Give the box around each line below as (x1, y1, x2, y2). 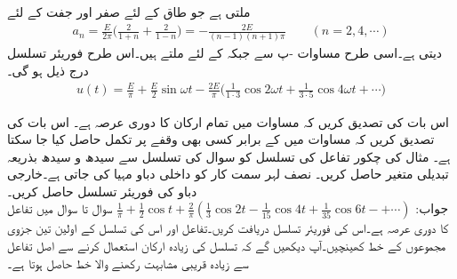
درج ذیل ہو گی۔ (7, 61, 89, 80)
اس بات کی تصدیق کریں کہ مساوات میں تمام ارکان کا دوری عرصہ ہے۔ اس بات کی (7, 112, 449, 131)
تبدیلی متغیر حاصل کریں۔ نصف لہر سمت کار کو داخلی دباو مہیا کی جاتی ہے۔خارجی (7, 164, 449, 183)
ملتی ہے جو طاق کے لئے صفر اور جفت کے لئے (7, 3, 251, 20)
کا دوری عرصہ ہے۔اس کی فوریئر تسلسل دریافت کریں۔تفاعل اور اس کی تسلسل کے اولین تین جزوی (7, 219, 449, 237)
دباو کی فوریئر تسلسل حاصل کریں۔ (7, 181, 197, 200)
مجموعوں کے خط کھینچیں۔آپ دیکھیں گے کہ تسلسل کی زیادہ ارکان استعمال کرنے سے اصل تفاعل (7, 236, 446, 255)
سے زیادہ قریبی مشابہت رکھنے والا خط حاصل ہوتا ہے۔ (7, 253, 249, 272)
